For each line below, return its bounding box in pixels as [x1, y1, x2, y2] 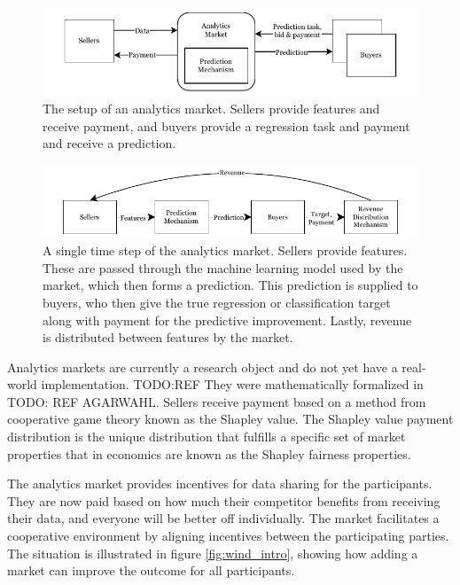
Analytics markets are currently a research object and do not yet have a [7, 357, 398, 376]
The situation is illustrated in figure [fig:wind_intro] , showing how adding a [7, 543, 418, 562]
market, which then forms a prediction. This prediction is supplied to [43, 276, 418, 294]
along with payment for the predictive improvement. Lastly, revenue [43, 310, 412, 329]
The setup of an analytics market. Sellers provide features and [43, 99, 380, 118]
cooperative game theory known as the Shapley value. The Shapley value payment [7, 409, 454, 428]
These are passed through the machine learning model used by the [43, 258, 403, 277]
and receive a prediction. [43, 134, 176, 152]
